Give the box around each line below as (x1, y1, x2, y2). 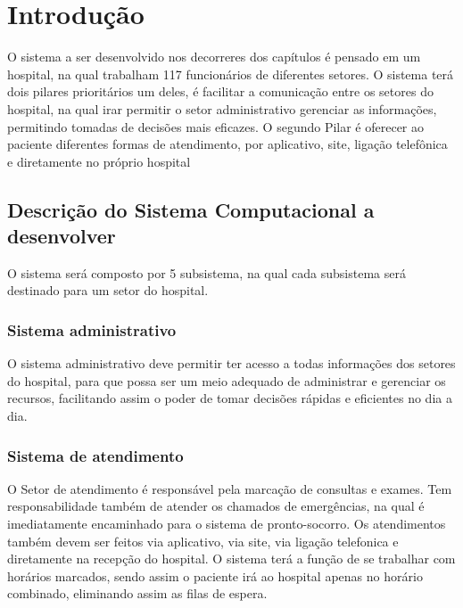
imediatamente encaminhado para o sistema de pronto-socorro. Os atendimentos (7, 514, 446, 533)
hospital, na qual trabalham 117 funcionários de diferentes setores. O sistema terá (7, 64, 454, 83)
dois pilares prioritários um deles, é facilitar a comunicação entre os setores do (7, 82, 434, 101)
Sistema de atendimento (7, 444, 184, 466)
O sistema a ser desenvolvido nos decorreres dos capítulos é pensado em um (7, 47, 421, 66)
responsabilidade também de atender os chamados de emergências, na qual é (7, 497, 425, 515)
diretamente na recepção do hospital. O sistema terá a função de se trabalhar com (7, 549, 456, 568)
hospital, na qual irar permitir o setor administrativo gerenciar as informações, (7, 99, 437, 118)
